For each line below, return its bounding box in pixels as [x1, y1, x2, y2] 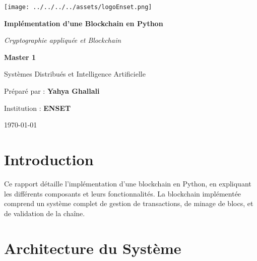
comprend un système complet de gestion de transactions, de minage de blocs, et [4, 198, 253, 209]
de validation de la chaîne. [4, 208, 85, 218]
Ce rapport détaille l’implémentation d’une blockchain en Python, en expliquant [4, 178, 251, 188]
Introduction [4, 149, 94, 169]
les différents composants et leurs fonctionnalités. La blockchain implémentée [4, 188, 241, 199]
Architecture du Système [4, 237, 181, 258]
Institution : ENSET [4, 102, 71, 113]
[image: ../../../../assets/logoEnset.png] [4, 4, 152, 11]
